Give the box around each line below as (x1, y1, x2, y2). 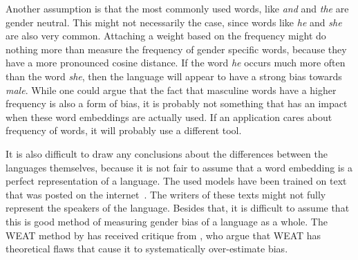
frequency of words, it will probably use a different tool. (6, 123, 242, 138)
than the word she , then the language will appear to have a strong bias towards (6, 68, 342, 83)
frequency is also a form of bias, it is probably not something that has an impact (6, 96, 348, 111)
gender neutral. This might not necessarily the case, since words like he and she (6, 15, 342, 29)
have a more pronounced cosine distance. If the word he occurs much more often (6, 55, 346, 70)
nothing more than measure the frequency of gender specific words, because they (6, 41, 347, 56)
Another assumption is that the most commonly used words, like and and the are (6, 1, 349, 15)
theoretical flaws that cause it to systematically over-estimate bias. (6, 241, 288, 256)
